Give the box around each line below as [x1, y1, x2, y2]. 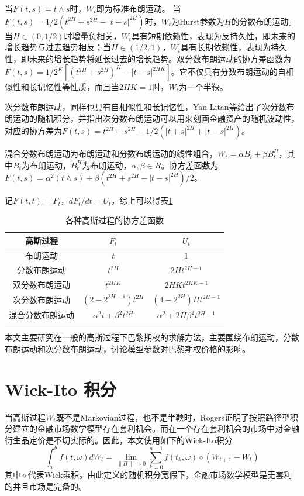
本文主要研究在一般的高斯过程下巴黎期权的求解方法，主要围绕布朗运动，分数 [5, 331, 299, 343]
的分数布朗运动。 [231, 15, 297, 27]
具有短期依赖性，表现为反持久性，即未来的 [131, 29, 295, 42]
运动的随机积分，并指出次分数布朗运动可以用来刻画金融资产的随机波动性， [12, 112, 299, 124]
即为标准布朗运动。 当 [96, 2, 181, 14]
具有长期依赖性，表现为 [180, 41, 271, 53]
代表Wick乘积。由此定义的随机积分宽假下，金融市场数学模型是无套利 [27, 469, 292, 481]
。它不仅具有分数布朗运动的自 [171, 66, 286, 78]
